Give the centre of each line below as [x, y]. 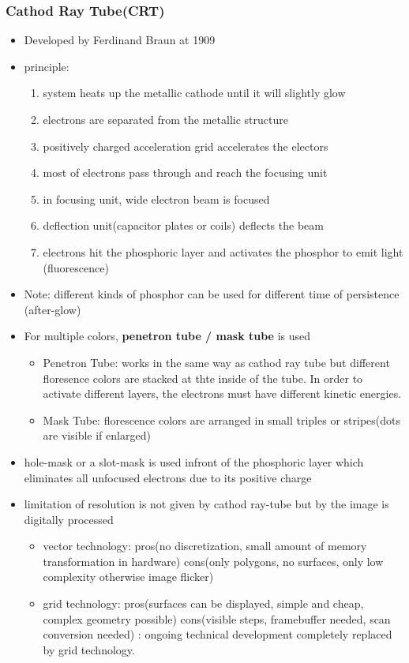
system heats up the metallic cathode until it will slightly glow [194, 93]
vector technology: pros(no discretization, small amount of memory [205, 546]
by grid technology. [89, 649]
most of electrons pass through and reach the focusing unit [185, 172]
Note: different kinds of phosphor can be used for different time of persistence [212, 294]
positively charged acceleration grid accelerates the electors [186, 146]
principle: [47, 66]
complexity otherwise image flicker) [128, 577]
